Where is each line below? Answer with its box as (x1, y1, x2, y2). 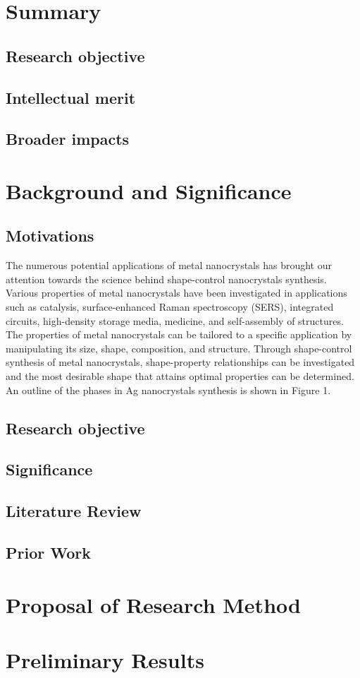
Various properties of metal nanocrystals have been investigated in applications (6, 285, 347, 300)
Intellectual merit (6, 86, 136, 108)
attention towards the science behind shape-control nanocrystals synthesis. (6, 271, 327, 286)
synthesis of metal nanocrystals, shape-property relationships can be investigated (6, 355, 355, 369)
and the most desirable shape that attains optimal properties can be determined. (6, 369, 354, 383)
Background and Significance (6, 176, 292, 205)
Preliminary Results (6, 645, 204, 674)
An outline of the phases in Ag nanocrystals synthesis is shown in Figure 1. (6, 382, 331, 397)
